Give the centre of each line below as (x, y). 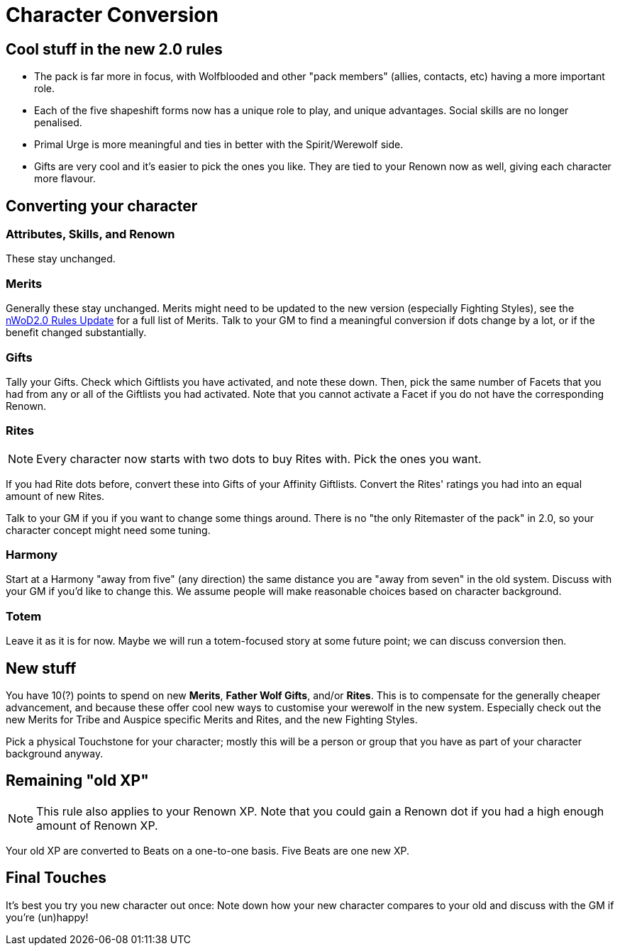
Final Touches (56, 878)
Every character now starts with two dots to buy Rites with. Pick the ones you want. (259, 458)
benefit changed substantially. (76, 333)
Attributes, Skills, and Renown (90, 234)
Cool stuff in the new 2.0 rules (114, 49)
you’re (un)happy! (47, 917)
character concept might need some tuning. (108, 530)
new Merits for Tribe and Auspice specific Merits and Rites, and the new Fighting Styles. (212, 719)
